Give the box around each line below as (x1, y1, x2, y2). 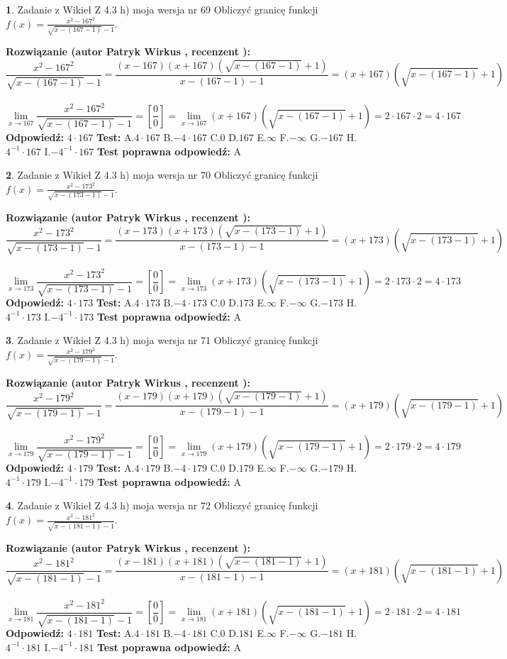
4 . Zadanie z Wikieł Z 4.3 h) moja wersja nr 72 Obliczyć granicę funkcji (6, 498, 318, 513)
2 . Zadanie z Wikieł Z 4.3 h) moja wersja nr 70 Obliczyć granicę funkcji (6, 167, 318, 182)
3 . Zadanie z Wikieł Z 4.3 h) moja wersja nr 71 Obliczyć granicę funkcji (6, 333, 318, 348)
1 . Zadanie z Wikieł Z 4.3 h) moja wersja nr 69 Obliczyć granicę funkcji (6, 2, 318, 16)
